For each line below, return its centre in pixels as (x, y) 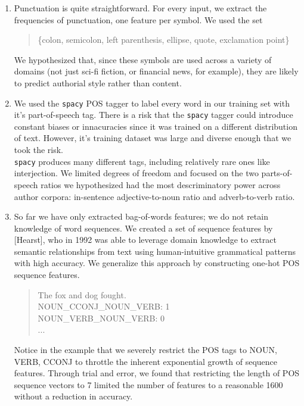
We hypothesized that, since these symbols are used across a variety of (143, 59)
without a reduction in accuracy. (73, 396)
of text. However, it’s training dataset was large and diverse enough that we (153, 138)
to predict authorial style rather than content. (98, 82)
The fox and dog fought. (82, 294)
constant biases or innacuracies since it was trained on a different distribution (156, 126)
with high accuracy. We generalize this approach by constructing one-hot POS (157, 263)
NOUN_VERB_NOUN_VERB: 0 (101, 318)
